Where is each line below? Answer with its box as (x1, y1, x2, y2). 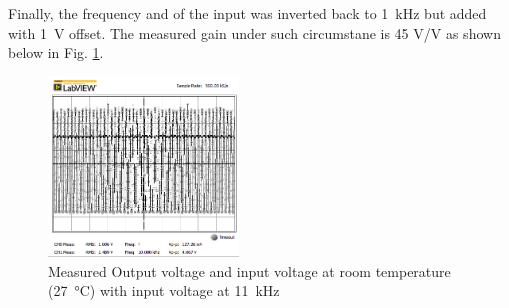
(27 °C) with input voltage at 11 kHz (48, 280, 280, 301)
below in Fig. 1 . (8, 42, 104, 63)
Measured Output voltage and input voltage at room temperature (48, 260, 451, 281)
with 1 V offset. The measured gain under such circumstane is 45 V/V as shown (8, 22, 501, 43)
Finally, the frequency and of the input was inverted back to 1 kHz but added (8, 3, 487, 23)
